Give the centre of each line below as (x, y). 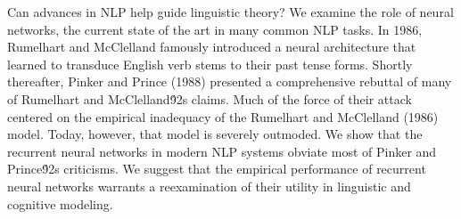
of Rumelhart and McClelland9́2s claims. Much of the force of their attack (210, 98)
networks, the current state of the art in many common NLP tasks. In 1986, (215, 29)
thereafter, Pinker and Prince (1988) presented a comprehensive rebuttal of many (230, 81)
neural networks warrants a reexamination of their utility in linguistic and (209, 186)
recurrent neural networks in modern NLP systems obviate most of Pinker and (222, 151)
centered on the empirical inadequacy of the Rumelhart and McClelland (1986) (223, 116)
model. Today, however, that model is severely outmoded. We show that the (215, 134)
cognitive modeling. (60, 203)
